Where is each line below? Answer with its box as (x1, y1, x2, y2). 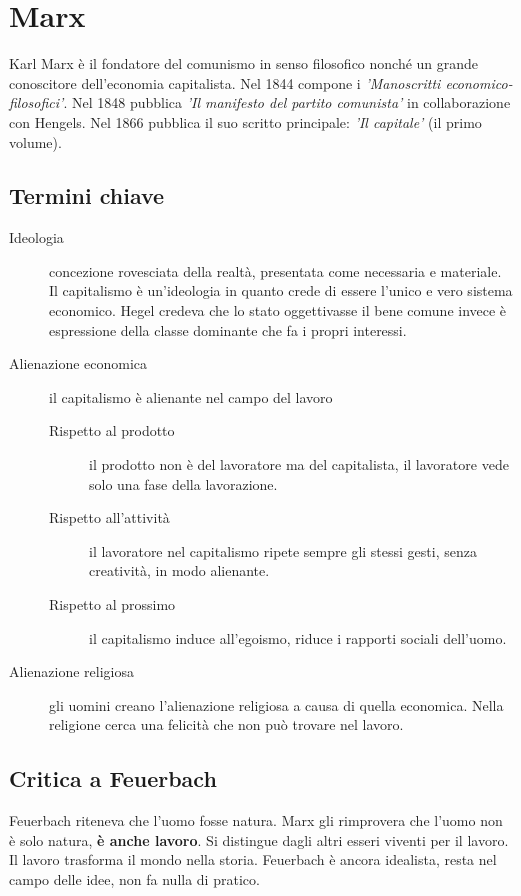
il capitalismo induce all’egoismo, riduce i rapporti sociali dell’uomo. (89, 627, 507, 648)
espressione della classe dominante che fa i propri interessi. (49, 319, 407, 340)
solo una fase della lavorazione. (89, 473, 278, 494)
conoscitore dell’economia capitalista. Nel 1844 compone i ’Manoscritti (9, 72, 441, 93)
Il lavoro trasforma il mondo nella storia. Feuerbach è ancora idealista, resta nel (9, 849, 497, 870)
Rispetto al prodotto (49, 420, 175, 441)
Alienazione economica (9, 353, 148, 374)
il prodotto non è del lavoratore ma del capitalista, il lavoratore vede (89, 454, 509, 475)
